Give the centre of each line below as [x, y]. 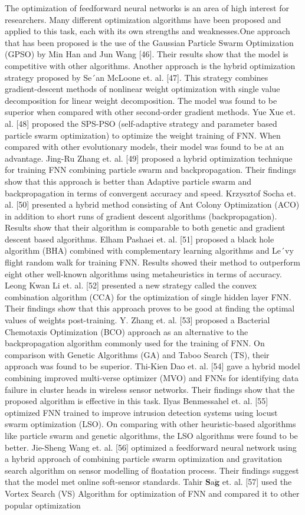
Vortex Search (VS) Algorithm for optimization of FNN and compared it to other [152, 493]
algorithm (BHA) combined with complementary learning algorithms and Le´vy [149, 250]
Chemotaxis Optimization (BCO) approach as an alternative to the [127, 331]
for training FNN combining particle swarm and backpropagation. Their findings [150, 170]
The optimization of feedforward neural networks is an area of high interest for [147, 8]
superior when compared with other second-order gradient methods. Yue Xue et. [150, 112]
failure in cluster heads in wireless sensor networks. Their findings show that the [150, 389]
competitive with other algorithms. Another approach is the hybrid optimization [150, 65]
